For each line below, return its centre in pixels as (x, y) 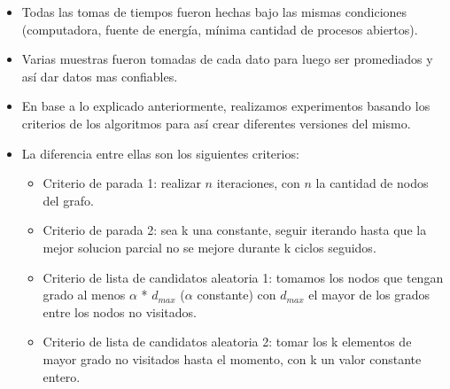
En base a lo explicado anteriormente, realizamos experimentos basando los (226, 106)
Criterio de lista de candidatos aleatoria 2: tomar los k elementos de (227, 342)
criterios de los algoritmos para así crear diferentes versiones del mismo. (216, 123)
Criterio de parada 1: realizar (122, 183)
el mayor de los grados (369, 295)
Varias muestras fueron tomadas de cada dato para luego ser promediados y (227, 59)
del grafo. (68, 200)
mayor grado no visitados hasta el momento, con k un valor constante (232, 358)
